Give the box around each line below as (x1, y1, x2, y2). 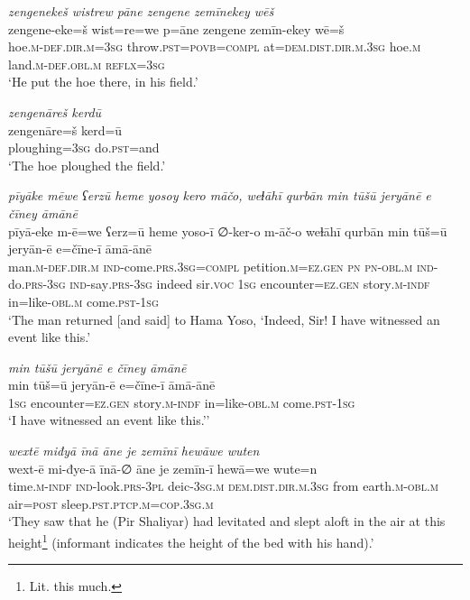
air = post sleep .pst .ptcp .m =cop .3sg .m (8, 494, 214, 512)
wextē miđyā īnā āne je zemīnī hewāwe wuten (8, 441, 260, 460)
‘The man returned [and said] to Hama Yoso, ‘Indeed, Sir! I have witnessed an (8, 309, 440, 328)
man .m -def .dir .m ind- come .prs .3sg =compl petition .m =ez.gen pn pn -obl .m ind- (8, 256, 438, 275)
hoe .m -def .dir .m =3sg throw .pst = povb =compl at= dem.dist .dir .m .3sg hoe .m (8, 37, 421, 56)
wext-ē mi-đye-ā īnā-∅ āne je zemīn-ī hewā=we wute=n (8, 458, 318, 477)
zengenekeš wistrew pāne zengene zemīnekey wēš (8, 2, 274, 20)
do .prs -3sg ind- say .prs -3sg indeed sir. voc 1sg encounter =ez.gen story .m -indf (8, 274, 430, 293)
